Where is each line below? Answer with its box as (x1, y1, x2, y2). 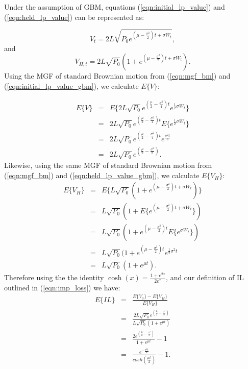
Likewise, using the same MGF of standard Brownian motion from (4, 160, 212, 170)
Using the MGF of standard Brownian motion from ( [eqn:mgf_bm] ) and (4, 70, 231, 81)
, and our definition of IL (166, 272, 244, 283)
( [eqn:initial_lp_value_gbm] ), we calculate (4, 80, 139, 91)
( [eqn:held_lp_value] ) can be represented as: (4, 11, 144, 22)
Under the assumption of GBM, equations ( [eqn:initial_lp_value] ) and (4, 2, 225, 12)
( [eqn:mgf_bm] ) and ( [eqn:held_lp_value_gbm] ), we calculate (4, 169, 200, 180)
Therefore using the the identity (4, 272, 104, 283)
